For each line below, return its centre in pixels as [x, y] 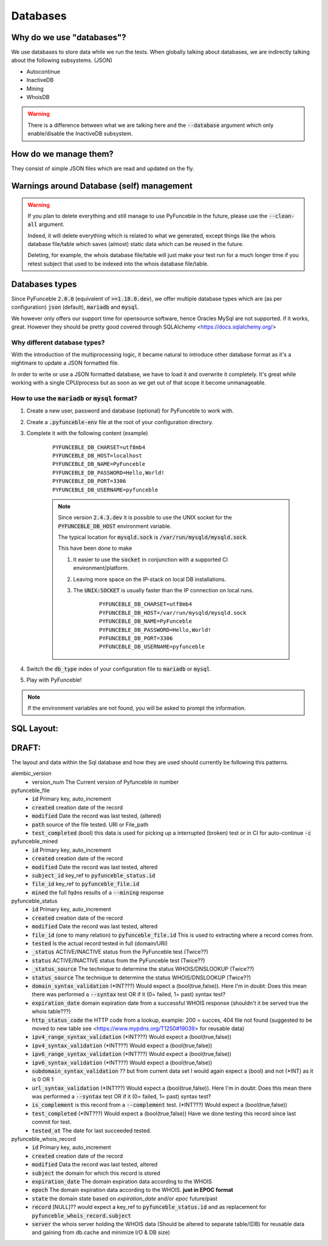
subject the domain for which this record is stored [96, 1173]
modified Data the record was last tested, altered [95, 1165]
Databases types [44, 284]
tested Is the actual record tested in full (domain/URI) [100, 943]
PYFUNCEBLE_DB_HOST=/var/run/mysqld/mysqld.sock [173, 613]
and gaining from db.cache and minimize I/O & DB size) [101, 1233]
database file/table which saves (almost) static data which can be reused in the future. [136, 244]
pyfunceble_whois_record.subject [82, 1216]
